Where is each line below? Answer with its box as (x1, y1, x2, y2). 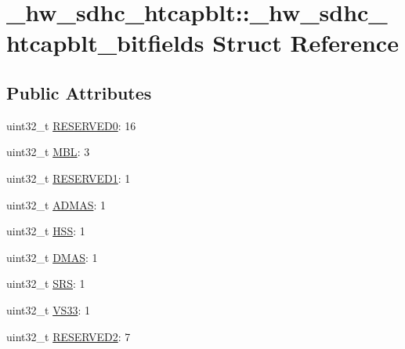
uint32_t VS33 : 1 (6, 301, 90, 318)
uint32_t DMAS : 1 (6, 249, 98, 265)
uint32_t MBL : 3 (6, 144, 90, 160)
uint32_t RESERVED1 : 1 (6, 169, 131, 186)
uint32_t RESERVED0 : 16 (6, 117, 136, 133)
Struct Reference (212, 27, 399, 59)
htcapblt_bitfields (6, 27, 204, 59)
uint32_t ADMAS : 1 (6, 196, 107, 213)
